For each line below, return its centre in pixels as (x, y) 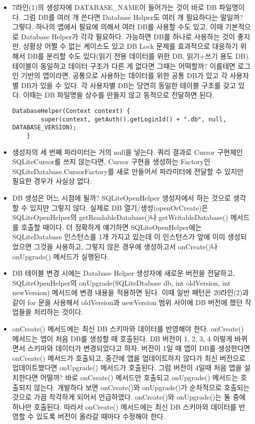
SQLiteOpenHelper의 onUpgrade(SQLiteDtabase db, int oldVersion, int (121, 282)
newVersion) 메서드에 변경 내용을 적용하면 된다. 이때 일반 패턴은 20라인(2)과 (130, 292)
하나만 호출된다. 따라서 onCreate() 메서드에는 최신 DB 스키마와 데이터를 (124, 406)
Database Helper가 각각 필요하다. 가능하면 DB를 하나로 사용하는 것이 (128, 36)
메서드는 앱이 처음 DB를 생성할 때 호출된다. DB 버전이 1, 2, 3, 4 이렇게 (122, 338)
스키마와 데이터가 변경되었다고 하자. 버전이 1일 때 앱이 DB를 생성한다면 (139, 348)
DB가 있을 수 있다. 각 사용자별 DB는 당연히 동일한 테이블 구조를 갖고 (128, 85)
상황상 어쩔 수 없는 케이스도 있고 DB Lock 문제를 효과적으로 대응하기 (130, 46)
